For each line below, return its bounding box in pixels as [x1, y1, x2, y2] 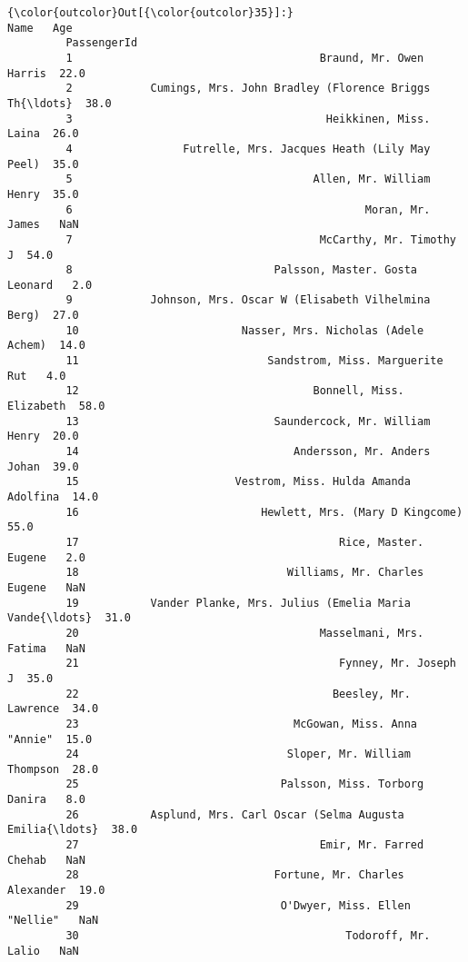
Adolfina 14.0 [7, 491, 99, 503]
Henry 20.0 [7, 430, 79, 443]
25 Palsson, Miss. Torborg [65, 778, 424, 791]
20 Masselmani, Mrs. [65, 626, 424, 640]
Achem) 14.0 [7, 339, 85, 352]
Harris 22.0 [7, 66, 85, 80]
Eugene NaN [7, 580, 85, 594]
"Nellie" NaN [7, 914, 99, 927]
